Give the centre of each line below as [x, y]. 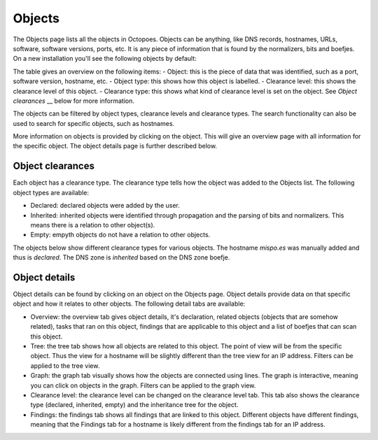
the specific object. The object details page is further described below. [115, 146]
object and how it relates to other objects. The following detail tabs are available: [129, 304]
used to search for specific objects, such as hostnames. [94, 123]
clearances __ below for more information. [74, 101]
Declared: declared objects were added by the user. [105, 206]
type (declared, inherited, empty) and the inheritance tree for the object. [134, 405]
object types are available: [51, 192]
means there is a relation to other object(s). [93, 225]
